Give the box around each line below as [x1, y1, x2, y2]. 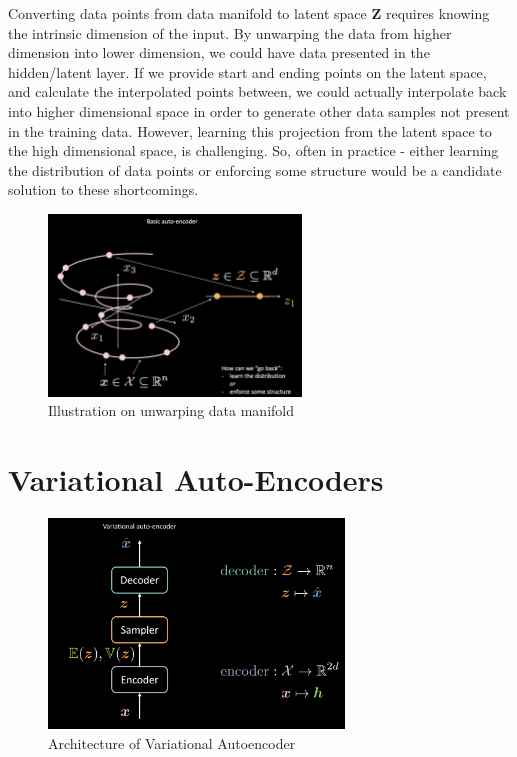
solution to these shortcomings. [8, 179, 199, 200]
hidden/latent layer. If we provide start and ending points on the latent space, [8, 61, 487, 82]
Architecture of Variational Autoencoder [48, 732, 296, 753]
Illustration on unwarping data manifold [48, 400, 294, 421]
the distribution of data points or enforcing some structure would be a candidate [8, 159, 502, 180]
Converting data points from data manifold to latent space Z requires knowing [8, 3, 490, 23]
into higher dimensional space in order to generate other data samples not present [8, 100, 510, 121]
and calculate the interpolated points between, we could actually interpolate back [8, 81, 507, 102]
